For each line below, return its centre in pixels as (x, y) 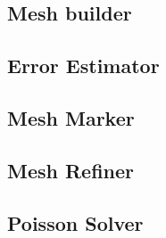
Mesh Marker (71, 117)
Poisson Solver (75, 222)
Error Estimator (83, 66)
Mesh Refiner (71, 170)
